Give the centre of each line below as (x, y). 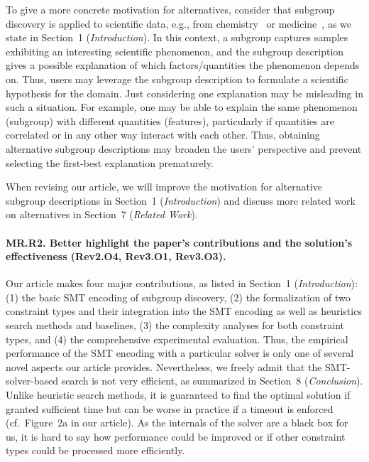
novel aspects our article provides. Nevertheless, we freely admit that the (164, 366)
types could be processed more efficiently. (95, 450)
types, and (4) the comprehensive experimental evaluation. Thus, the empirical (177, 339)
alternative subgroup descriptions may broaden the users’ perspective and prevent (184, 148)
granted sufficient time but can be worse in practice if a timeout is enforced (170, 408)
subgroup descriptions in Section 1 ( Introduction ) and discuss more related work (181, 200)
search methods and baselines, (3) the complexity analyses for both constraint (175, 325)
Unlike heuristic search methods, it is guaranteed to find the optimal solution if (178, 395)
